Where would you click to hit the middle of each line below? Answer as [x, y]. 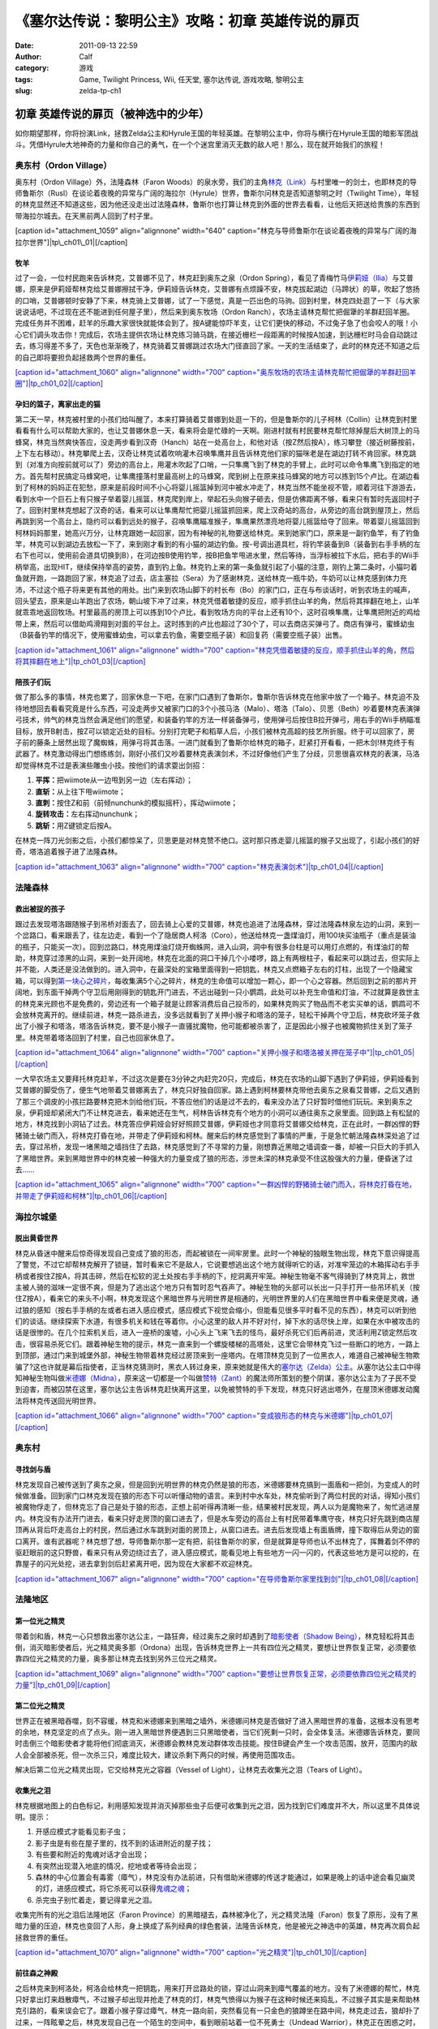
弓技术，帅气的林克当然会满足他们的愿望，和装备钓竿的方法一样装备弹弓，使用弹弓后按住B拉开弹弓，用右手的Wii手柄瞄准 [218, 720]
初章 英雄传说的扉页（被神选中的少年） [112, 114]
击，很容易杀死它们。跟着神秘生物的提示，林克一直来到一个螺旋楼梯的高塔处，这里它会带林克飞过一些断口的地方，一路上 [217, 1344]
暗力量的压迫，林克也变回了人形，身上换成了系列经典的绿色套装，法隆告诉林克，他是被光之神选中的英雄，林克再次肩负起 [217, 1926]
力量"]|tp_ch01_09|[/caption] [63, 1685]
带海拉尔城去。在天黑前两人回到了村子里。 [86, 216]
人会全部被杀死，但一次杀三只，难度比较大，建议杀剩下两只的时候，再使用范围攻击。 [157, 1755]
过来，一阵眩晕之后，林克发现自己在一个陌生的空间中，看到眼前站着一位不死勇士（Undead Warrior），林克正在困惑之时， [217, 2022]
